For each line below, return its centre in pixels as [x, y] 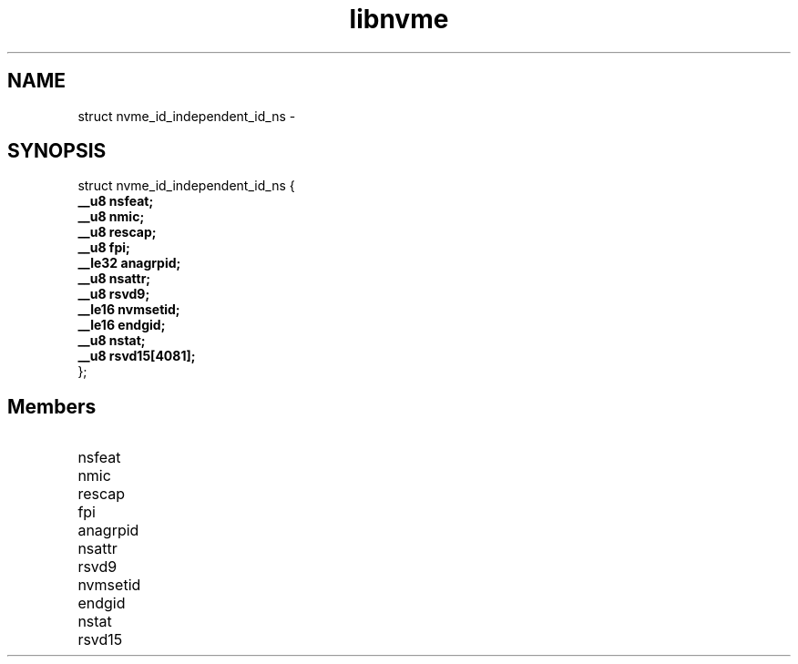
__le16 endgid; [122, 325]
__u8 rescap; [117, 232]
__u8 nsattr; [114, 279]
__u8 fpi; [104, 248]
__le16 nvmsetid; [129, 310]
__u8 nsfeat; [116, 201]
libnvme [399, 19]
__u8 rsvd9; [114, 294]
